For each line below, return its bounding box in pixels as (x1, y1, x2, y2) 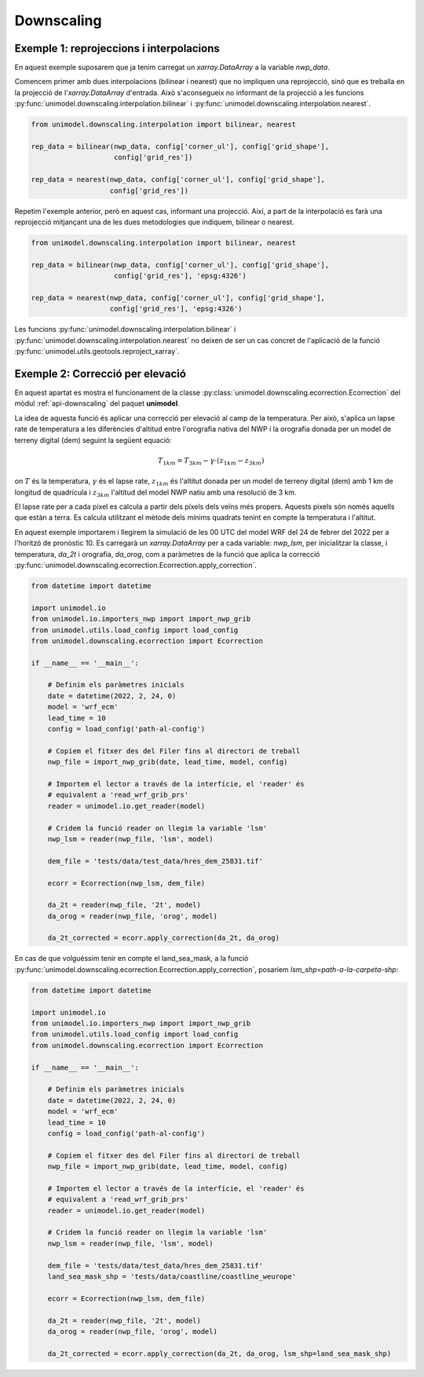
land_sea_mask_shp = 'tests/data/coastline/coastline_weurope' (47, 1272, 297, 1281)
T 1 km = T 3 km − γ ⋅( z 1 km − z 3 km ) (157, 456, 265, 467)
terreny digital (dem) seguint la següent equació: (14, 435, 172, 444)
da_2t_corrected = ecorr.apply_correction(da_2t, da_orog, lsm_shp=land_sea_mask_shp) (47, 1349, 392, 1358)
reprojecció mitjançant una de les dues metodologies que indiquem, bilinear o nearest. (14, 217, 294, 226)
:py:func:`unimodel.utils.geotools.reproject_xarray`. (14, 347, 180, 356)
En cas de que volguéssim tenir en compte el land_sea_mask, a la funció (14, 954, 249, 963)
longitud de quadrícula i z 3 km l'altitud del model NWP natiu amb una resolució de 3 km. (14, 488, 298, 499)
